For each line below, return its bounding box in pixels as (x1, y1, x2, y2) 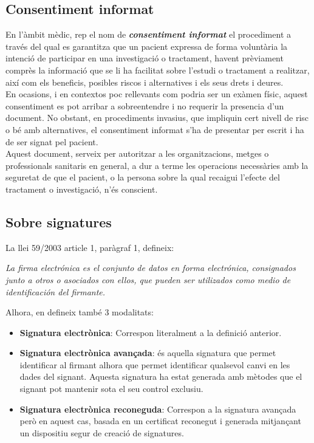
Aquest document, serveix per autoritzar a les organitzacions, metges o (5, 147, 269, 160)
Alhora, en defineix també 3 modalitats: (5, 306, 154, 318)
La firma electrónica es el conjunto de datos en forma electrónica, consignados (5, 261, 296, 274)
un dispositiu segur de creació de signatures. (19, 426, 184, 439)
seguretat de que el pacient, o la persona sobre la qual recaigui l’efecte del (5, 171, 280, 184)
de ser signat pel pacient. (5, 135, 98, 148)
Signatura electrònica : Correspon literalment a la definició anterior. (19, 326, 282, 338)
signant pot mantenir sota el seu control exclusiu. (19, 382, 203, 395)
